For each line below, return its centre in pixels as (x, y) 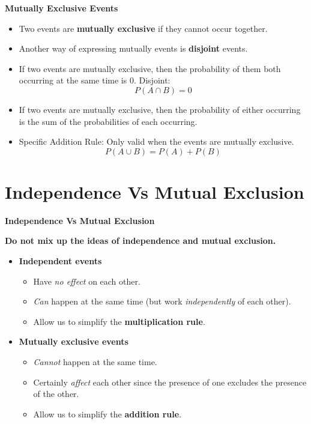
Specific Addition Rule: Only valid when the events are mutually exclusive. (156, 141)
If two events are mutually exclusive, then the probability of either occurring (160, 109)
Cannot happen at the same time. (95, 362)
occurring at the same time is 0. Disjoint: (95, 80)
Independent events (60, 261)
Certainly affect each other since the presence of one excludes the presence (170, 382)
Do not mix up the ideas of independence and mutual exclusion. (140, 241)
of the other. (56, 394)
